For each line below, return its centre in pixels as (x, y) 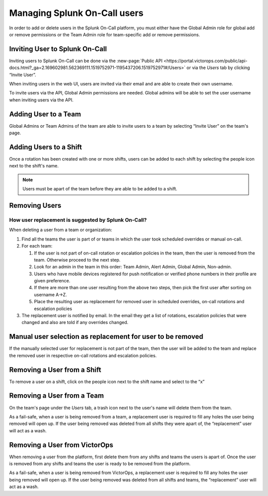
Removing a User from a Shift (55, 370)
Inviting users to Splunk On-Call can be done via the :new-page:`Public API (86, 61)
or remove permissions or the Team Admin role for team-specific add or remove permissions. (105, 34)
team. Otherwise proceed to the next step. (77, 260)
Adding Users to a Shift (45, 147)
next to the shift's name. (34, 166)
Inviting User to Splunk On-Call (58, 49)
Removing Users (35, 206)
